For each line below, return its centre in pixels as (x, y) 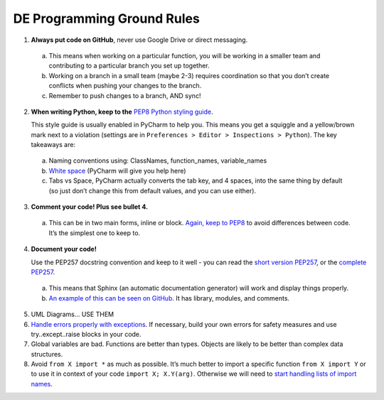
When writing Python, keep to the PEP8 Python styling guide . (122, 112)
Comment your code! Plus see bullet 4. (90, 207)
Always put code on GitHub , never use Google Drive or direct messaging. (139, 40)
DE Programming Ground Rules (107, 18)
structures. (47, 354)
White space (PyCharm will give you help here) (117, 171)
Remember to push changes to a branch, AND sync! (125, 95)
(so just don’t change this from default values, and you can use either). (152, 190)
